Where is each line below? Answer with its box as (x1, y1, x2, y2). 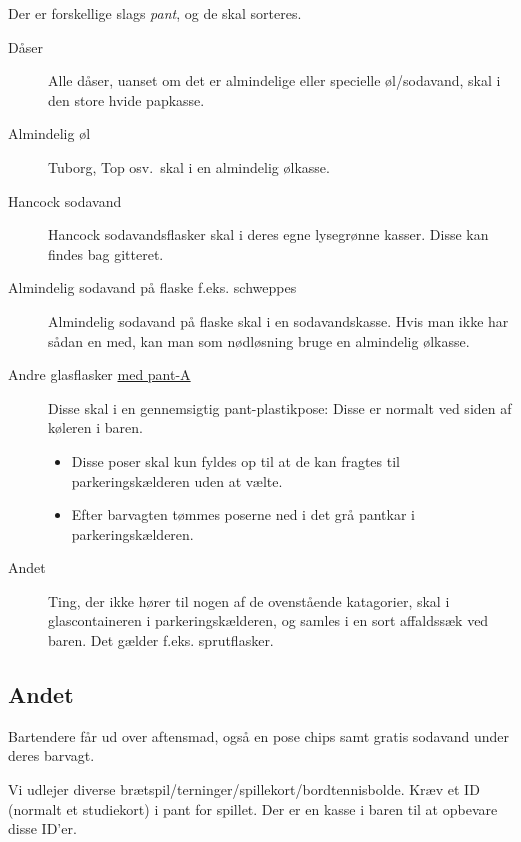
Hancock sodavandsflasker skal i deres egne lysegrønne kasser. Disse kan (48, 224, 489, 245)
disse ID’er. (8, 818, 77, 839)
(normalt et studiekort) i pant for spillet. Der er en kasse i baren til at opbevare (8, 798, 498, 819)
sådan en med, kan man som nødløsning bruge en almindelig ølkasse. (48, 330, 470, 351)
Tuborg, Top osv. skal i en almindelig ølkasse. (48, 156, 330, 177)
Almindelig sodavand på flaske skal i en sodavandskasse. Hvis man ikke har (48, 310, 509, 331)
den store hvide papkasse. (48, 89, 205, 110)
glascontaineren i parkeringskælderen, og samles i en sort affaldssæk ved (48, 610, 489, 631)
